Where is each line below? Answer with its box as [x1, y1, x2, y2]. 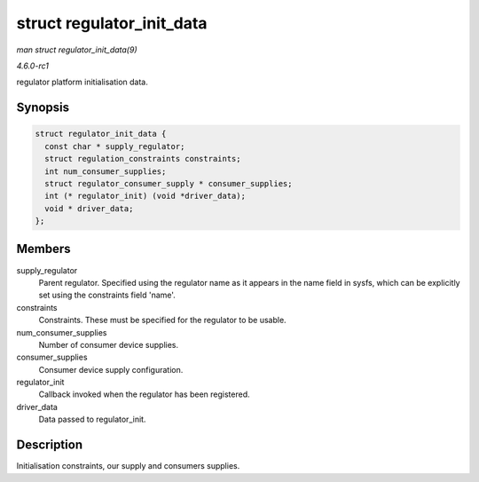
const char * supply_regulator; [44, 141, 185, 151]
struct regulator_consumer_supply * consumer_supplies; [44, 178, 293, 188]
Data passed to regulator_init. [38, 414, 146, 425]
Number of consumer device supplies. [38, 339, 179, 350]
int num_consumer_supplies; [44, 166, 167, 177]
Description [16, 438, 83, 453]
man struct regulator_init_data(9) [16, 44, 137, 55]
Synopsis [16, 100, 70, 115]
